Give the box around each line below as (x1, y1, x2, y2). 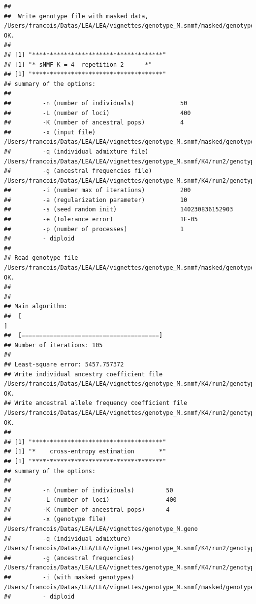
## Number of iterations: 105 (4, 341, 103, 349)
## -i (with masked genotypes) (4, 574, 134, 581)
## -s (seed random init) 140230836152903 (4, 206, 233, 213)
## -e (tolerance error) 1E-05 (4, 216, 198, 223)
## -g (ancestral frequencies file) (4, 167, 152, 175)
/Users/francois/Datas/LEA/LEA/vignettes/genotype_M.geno (4, 525, 198, 533)
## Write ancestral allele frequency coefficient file (4, 400, 188, 407)
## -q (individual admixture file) (4, 148, 149, 155)
